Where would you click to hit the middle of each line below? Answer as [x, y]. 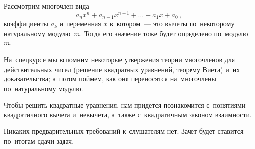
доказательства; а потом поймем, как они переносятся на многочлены [110, 79]
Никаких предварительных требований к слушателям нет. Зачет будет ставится [124, 131]
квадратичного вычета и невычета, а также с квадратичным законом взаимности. [128, 114]
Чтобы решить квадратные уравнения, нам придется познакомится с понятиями [125, 105]
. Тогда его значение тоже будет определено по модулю [164, 33]
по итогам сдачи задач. [39, 141]
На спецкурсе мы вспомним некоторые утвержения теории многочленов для [120, 59]
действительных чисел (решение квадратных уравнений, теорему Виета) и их [122, 69]
